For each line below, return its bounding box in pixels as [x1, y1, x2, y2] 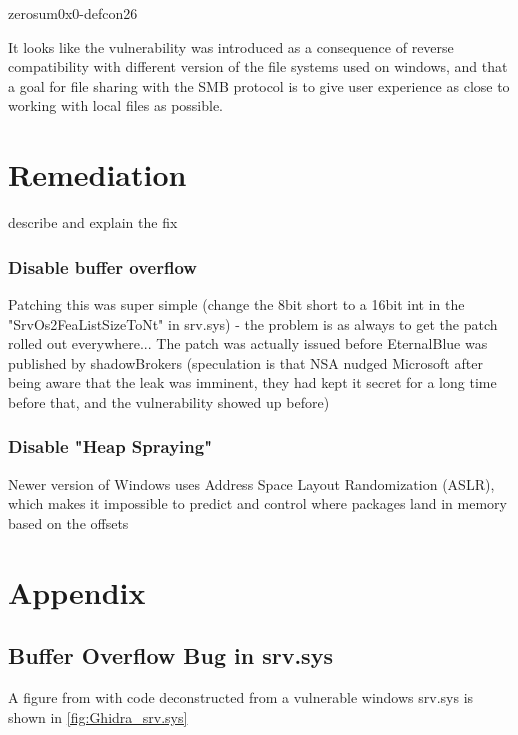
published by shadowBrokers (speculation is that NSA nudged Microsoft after [8, 352, 483, 373]
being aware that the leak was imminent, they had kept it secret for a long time [8, 372, 497, 393]
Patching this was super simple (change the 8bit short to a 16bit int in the [8, 293, 465, 314]
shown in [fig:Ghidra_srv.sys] [8, 706, 188, 727]
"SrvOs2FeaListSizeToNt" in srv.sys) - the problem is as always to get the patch [8, 313, 498, 334]
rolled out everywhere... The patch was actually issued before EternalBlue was [8, 333, 488, 354]
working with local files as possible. [8, 95, 224, 116]
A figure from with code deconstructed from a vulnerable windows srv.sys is [8, 687, 474, 708]
